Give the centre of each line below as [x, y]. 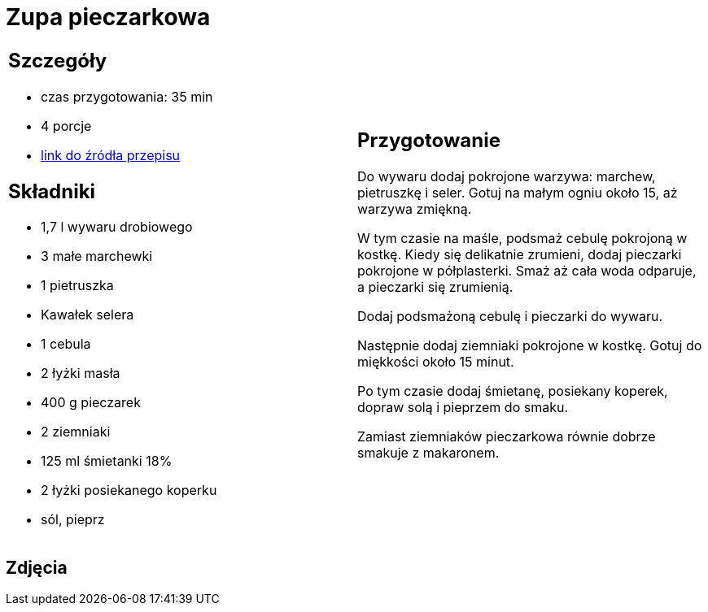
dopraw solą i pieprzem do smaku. [463, 408]
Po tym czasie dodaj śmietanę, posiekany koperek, [513, 391]
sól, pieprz [73, 520]
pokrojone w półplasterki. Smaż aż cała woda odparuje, [527, 271]
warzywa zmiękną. [415, 209]
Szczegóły [58, 60]
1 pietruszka [77, 286]
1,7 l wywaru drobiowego [117, 227]
